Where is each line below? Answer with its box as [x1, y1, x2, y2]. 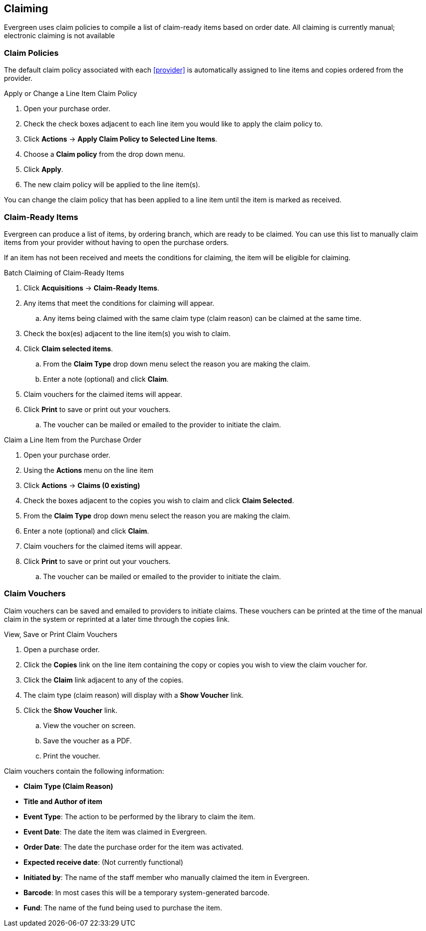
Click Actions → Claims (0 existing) [24, 481, 140, 490]
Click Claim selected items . [24, 344, 113, 353]
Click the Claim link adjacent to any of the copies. [24, 675, 184, 684]
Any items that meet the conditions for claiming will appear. [24, 298, 214, 307]
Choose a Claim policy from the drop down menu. [24, 150, 185, 159]
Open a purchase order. [24, 645, 100, 654]
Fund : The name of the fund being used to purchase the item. [24, 903, 222, 912]
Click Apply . [24, 165, 64, 174]
